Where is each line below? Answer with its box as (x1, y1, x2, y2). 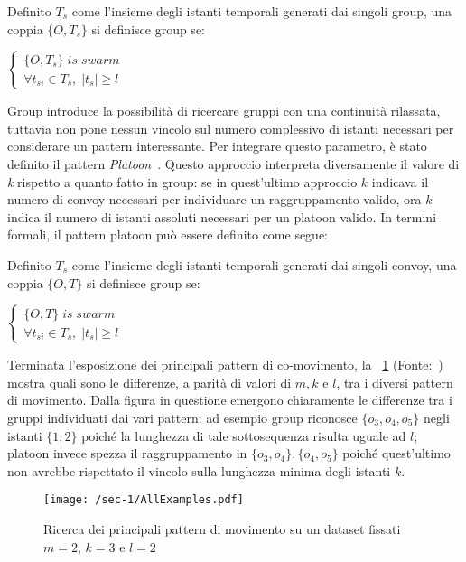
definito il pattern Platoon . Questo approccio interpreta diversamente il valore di (7, 154, 460, 173)
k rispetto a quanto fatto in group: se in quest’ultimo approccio (7, 172, 358, 191)
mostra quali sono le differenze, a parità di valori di (7, 372, 292, 391)
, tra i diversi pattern (336, 372, 453, 391)
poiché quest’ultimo (342, 444, 451, 463)
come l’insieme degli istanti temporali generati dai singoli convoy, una (71, 255, 457, 274)
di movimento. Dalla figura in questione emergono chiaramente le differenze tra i (7, 390, 452, 409)
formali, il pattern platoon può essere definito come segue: (7, 225, 329, 244)
